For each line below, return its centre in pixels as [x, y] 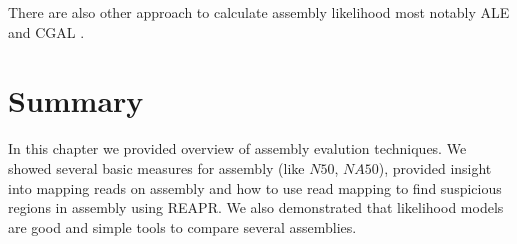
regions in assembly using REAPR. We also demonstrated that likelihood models [256, 207]
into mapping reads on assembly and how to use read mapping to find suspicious [255, 187]
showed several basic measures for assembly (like [156, 167]
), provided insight [435, 167]
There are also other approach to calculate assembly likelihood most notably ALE [259, 12]
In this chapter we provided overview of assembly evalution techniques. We [237, 148]
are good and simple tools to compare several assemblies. [182, 226]
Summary [76, 100]
